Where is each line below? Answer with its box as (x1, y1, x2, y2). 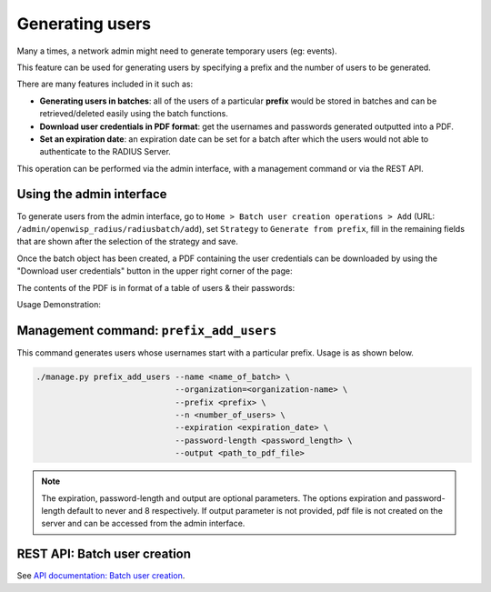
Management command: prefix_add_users (16, 323, 277, 338)
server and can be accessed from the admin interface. (41, 518, 245, 529)
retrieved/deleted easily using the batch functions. (39, 108, 229, 119)
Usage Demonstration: (16, 298, 102, 309)
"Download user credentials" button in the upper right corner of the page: (16, 266, 293, 276)
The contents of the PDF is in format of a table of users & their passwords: (16, 282, 296, 293)
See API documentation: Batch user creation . (16, 570, 185, 581)
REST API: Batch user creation (16, 547, 191, 562)
